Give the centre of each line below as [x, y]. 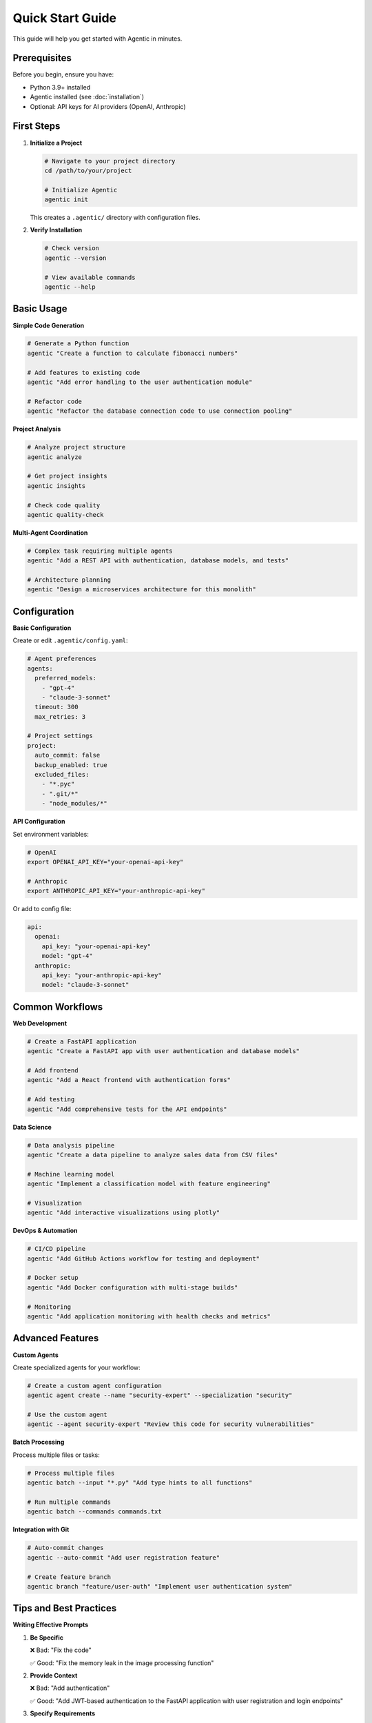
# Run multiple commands [69, 1502]
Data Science [32, 1127]
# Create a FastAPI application [82, 1041]
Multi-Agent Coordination [50, 532]
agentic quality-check [65, 514]
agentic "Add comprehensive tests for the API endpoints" [127, 1109]
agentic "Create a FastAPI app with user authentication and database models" [163, 1051]
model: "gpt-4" [67, 956]
